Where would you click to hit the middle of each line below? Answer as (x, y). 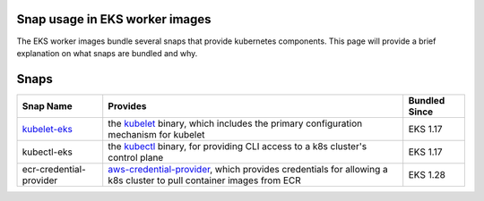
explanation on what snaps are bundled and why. (107, 53)
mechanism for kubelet (156, 134)
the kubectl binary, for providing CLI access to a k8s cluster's (238, 146)
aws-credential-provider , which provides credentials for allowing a (248, 169)
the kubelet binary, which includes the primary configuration (235, 123)
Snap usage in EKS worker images (114, 19)
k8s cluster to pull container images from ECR (205, 180)
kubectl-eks (48, 152)
